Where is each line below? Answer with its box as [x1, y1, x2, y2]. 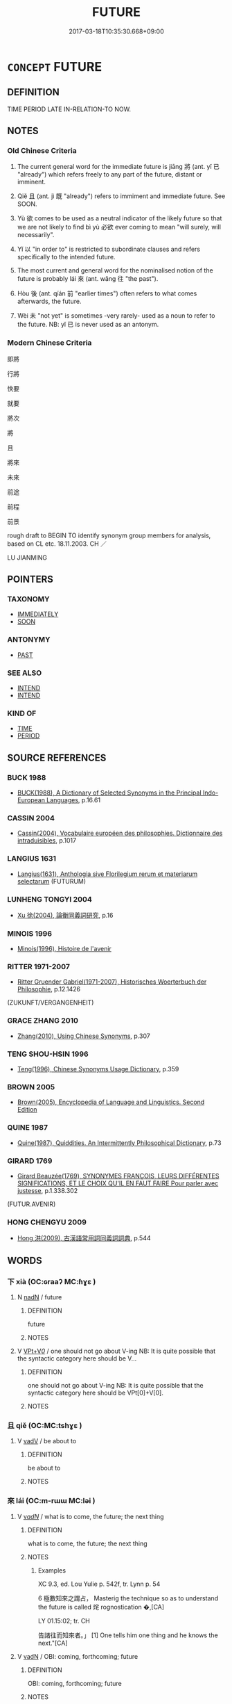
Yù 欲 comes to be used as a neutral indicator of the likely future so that [17, 214, 222, 222]
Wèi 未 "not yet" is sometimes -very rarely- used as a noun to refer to [17, 311, 215, 320]
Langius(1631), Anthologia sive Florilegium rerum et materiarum [17, 870, 198, 878]
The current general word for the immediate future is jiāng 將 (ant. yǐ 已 [17, 163, 220, 171]
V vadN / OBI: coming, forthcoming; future [17, 1652, 139, 1660]
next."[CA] [37, 1639, 68, 1647]
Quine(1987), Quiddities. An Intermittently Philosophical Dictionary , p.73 [17, 1138, 222, 1147]
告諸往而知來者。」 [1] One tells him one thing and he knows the [37, 1631, 218, 1639]
